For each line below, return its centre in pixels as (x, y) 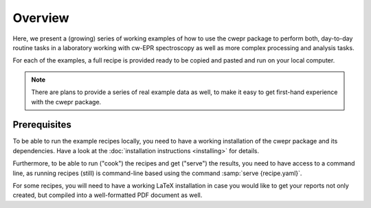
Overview (41, 18)
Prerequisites (42, 125)
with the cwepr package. (66, 102)
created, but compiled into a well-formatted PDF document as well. (108, 195)
